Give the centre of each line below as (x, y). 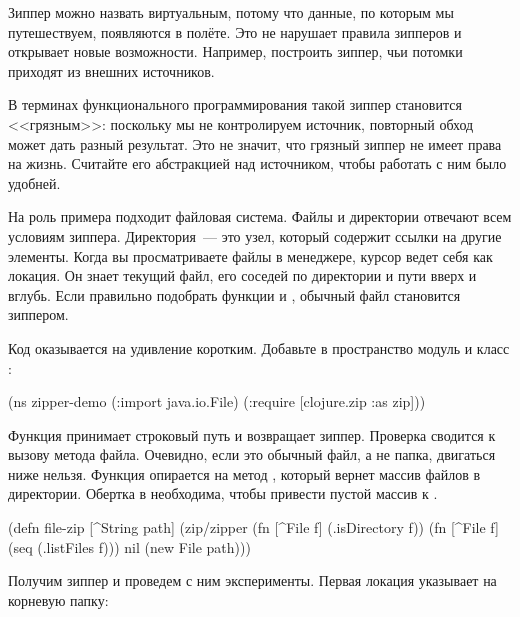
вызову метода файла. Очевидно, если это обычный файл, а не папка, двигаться (252, 454)
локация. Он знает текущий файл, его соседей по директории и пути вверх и (242, 275)
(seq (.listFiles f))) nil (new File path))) (129, 546)
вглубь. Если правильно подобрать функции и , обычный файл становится (234, 294)
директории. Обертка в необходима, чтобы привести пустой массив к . (223, 493)
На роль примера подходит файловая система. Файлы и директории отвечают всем (260, 216)
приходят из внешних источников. (111, 70)
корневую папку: (58, 599)
